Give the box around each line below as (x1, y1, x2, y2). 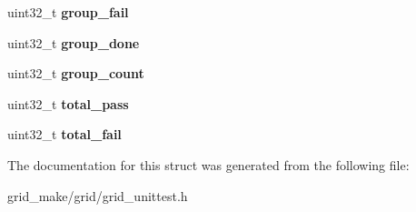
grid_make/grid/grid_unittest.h (7, 186, 188, 205)
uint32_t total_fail (7, 125, 122, 144)
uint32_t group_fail (7, 3, 129, 21)
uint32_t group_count (7, 64, 144, 83)
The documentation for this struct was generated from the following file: (7, 155, 410, 174)
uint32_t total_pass (7, 94, 129, 113)
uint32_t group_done (7, 33, 140, 52)
